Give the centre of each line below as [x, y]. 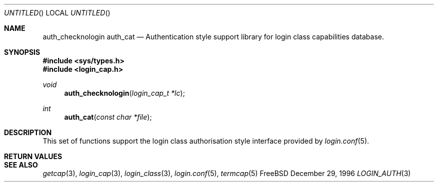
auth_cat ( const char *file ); [108, 117]
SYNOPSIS [22, 52]
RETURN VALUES [33, 156]
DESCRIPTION [28, 132]
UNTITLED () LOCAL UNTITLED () [57, 13]
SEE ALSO [21, 165]
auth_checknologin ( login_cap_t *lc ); [124, 93]
